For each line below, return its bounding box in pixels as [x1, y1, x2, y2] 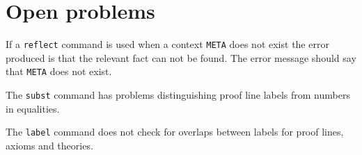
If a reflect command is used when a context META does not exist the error [6, 37, 329, 51]
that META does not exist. [6, 64, 112, 79]
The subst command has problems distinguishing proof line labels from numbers [6, 88, 350, 102]
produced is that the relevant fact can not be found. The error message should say [6, 50, 356, 65]
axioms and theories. [6, 138, 93, 152]
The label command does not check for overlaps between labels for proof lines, [6, 124, 344, 139]
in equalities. [6, 101, 60, 115]
